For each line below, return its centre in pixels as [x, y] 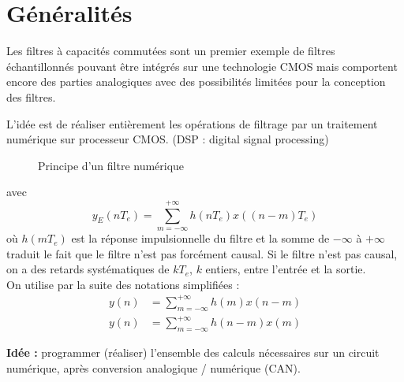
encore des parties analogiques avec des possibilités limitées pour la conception [196, 82]
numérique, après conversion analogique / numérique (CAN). [153, 367]
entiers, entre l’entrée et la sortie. [286, 269]
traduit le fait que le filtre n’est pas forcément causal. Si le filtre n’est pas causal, [202, 253]
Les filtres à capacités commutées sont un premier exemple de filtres [171, 51]
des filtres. [31, 96]
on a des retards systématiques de [88, 269]
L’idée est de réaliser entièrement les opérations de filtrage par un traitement [192, 123]
